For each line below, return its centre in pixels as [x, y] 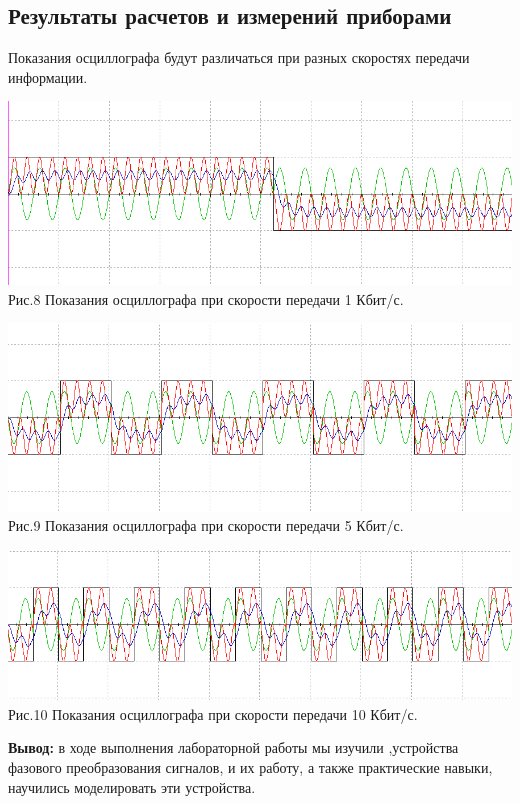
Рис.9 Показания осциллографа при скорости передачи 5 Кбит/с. [206, 525]
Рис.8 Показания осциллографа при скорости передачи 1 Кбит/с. [206, 298]
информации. [48, 76]
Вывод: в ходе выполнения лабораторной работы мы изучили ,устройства [233, 747]
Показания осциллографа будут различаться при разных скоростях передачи [239, 57]
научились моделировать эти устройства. [132, 786]
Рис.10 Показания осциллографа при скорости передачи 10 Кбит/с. [213, 713]
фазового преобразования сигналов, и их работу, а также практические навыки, [250, 767]
